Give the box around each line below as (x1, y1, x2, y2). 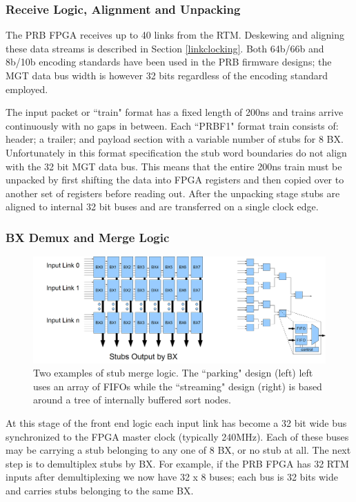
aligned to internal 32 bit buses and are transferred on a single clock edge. (6, 199, 319, 214)
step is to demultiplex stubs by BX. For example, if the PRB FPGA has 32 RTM (6, 456, 349, 470)
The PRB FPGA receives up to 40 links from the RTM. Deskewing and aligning (6, 28, 344, 42)
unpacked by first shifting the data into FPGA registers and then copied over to (6, 172, 344, 187)
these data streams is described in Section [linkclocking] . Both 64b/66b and (6, 41, 324, 55)
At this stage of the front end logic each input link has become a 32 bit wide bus (6, 415, 347, 430)
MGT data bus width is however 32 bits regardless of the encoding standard (6, 68, 328, 82)
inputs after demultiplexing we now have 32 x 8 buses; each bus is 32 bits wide (6, 470, 338, 484)
